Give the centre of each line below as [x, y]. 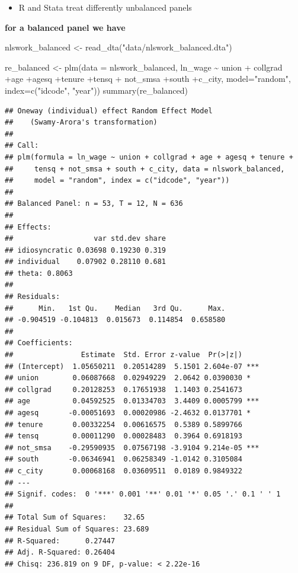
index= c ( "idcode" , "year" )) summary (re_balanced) [97, 90]
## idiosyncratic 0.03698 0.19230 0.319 [86, 250]
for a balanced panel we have [65, 27]
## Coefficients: [39, 343]
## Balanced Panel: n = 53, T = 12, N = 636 [94, 204]
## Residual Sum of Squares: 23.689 [77, 529]
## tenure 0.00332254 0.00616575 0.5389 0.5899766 [124, 424]
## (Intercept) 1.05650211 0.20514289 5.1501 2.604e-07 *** [132, 366]
